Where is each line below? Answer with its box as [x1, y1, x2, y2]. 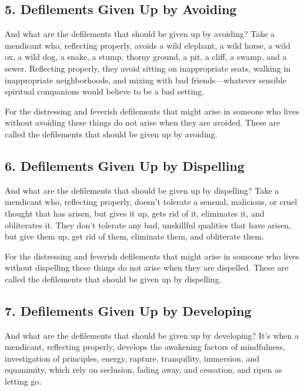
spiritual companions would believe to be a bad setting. [5, 85, 205, 97]
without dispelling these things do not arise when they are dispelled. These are [5, 261, 289, 274]
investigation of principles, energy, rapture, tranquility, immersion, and [5, 352, 259, 364]
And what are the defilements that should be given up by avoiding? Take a [5, 28, 275, 40]
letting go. [5, 375, 42, 387]
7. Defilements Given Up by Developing [5, 301, 252, 319]
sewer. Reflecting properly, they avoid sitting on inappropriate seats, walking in [5, 62, 291, 74]
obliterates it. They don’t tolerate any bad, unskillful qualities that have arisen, [5, 218, 291, 231]
